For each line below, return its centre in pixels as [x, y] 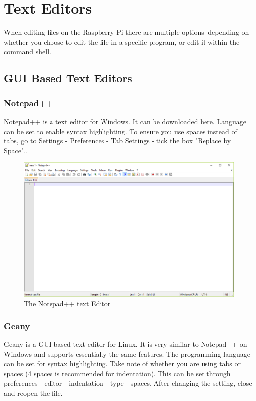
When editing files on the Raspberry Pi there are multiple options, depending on [127, 32]
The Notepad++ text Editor [67, 303]
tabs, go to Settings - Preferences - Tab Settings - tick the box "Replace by [118, 141]
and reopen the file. [33, 393]
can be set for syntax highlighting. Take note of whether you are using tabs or [123, 364]
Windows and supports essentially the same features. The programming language [127, 354]
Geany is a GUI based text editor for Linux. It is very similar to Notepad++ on [126, 344]
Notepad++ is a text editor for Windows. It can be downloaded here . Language [125, 121]
